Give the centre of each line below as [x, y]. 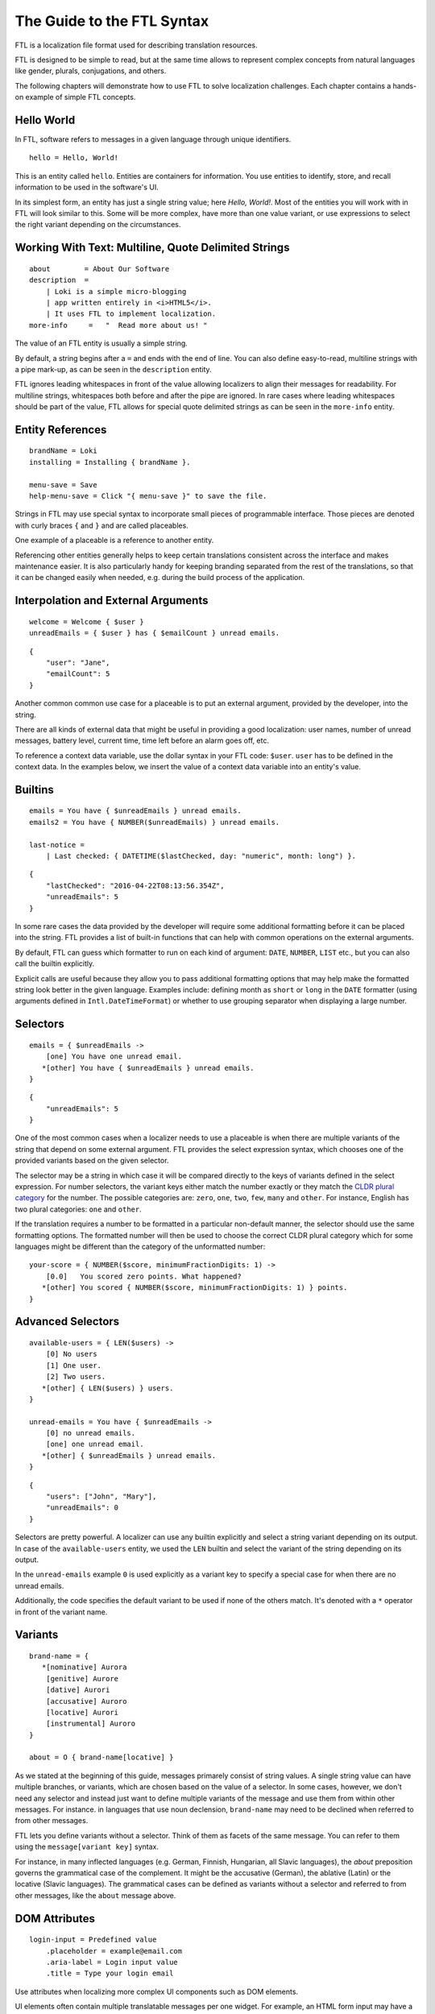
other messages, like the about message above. [95, 1895]
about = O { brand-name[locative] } [101, 1757]
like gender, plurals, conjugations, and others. [91, 71]
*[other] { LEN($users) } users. [108, 1388]
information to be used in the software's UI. [87, 187]
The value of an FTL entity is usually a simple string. [101, 343]
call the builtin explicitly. [55, 963]
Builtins [34, 789]
